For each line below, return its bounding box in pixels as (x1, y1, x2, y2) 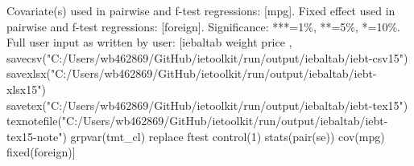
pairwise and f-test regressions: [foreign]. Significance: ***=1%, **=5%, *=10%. (6, 18, 400, 34)
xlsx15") (6, 80, 46, 97)
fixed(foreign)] (6, 144, 76, 160)
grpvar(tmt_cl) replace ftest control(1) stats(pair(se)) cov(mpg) (70, 128, 385, 144)
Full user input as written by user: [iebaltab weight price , (6, 34, 292, 51)
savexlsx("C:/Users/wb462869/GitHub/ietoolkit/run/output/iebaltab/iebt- (6, 65, 377, 82)
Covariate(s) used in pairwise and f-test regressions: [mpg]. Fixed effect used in (6, 2, 395, 18)
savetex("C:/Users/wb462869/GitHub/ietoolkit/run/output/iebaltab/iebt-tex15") (6, 96, 408, 113)
